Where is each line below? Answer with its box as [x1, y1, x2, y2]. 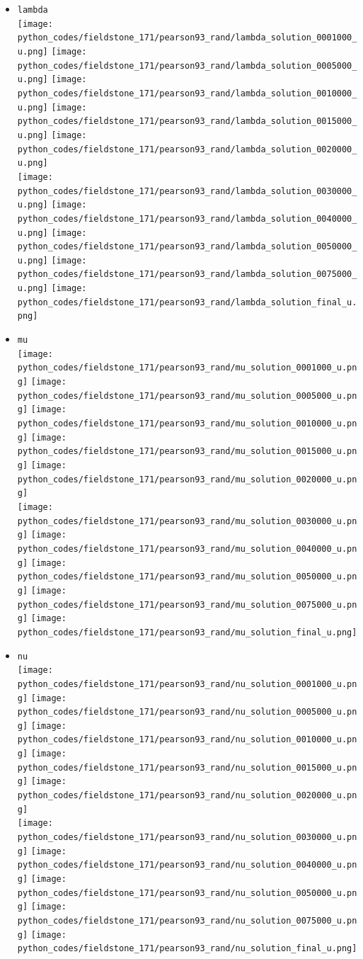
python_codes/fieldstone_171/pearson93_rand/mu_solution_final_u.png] [17, 627, 357, 637]
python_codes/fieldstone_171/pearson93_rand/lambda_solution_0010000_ [17, 88, 357, 98]
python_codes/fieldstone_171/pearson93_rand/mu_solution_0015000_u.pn [17, 446, 357, 457]
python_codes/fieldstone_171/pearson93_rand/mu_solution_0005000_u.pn [17, 390, 357, 401]
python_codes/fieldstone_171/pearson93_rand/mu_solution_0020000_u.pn [17, 474, 357, 484]
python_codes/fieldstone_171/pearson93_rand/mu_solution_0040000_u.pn [17, 543, 357, 554]
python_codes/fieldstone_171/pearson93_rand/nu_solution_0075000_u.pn [17, 916, 357, 926]
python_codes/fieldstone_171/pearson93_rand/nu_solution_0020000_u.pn [17, 790, 357, 801]
